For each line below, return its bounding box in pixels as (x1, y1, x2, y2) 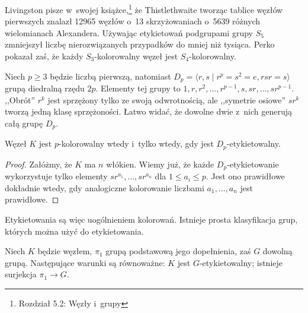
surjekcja (5, 268, 37, 280)
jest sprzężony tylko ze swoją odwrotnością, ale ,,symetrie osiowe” (47, 93, 286, 106)
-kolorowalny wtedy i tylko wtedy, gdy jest (58, 137, 214, 150)
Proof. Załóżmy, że (5, 157, 72, 170)
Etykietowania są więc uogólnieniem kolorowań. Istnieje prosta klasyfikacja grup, (5, 213, 298, 225)
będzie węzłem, (37, 245, 92, 257)
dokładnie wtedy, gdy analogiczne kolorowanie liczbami (5, 181, 204, 194)
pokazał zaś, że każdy (5, 50, 84, 62)
